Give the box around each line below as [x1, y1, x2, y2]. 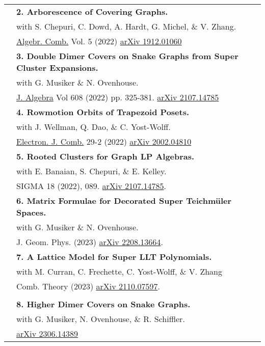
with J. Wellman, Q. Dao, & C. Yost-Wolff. [16, 121, 171, 132]
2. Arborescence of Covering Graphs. [16, 6, 168, 17]
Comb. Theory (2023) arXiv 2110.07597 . [16, 280, 160, 292]
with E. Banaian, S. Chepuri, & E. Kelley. [16, 165, 167, 177]
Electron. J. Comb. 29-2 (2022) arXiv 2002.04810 [16, 136, 192, 147]
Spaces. [16, 206, 46, 218]
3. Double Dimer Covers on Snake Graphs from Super [16, 50, 238, 62]
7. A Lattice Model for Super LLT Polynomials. [16, 251, 212, 262]
